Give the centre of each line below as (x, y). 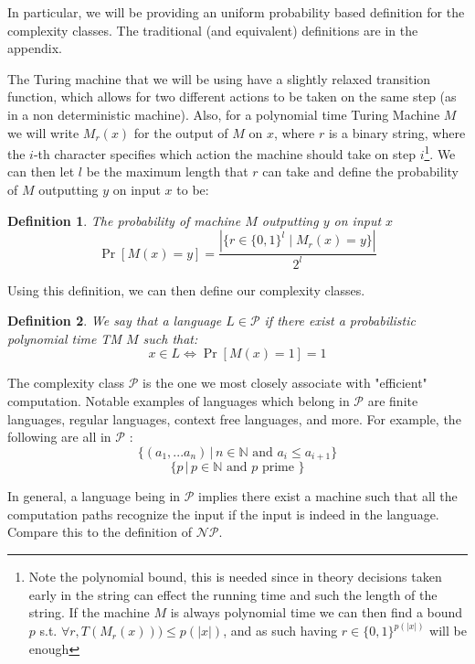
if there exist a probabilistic (340, 321)
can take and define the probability (360, 171)
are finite (393, 400)
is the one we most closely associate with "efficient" (285, 383)
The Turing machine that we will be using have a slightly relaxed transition (219, 78)
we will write (43, 132)
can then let (41, 171)
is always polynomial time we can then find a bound (317, 612)
